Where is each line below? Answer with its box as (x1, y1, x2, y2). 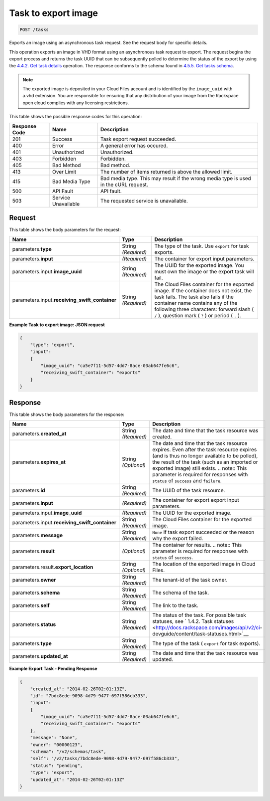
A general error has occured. (100, 142, 168, 149)
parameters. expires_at (12, 459, 66, 466)
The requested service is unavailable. (100, 197, 188, 204)
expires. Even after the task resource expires (152, 446, 257, 453)
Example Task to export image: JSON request (9, 322, 105, 328)
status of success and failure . (152, 477, 222, 484)
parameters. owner (12, 577, 56, 584)
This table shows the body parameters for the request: (9, 227, 121, 233)
